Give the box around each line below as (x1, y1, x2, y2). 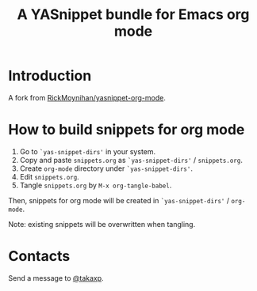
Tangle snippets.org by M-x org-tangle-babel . (19, 180, 172, 190)
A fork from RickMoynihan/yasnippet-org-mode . (8, 93, 167, 102)
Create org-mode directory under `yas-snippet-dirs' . (19, 164, 193, 173)
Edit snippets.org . (19, 172, 79, 181)
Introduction (8, 67, 92, 85)
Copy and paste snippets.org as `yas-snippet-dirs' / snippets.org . (19, 155, 244, 164)
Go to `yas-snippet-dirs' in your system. (19, 146, 156, 156)
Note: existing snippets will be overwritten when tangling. (8, 219, 196, 229)
